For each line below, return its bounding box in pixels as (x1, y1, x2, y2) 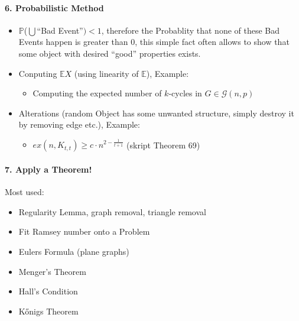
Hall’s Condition (18, 285, 78, 297)
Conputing (18, 67, 57, 79)
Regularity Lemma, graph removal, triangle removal (18, 205, 206, 218)
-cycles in (168, 87, 202, 99)
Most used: (5, 186, 44, 198)
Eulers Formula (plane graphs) (18, 245, 129, 258)
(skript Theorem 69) (126, 138, 200, 151)
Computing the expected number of (32, 87, 162, 99)
